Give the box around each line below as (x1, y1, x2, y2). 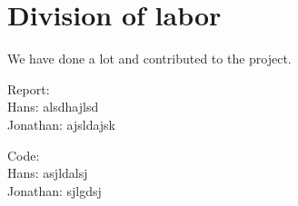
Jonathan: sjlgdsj (7, 181, 102, 200)
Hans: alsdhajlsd (7, 97, 99, 116)
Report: (7, 79, 50, 98)
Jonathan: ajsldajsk (7, 114, 115, 133)
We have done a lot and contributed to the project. (7, 49, 292, 68)
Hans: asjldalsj (7, 163, 88, 182)
